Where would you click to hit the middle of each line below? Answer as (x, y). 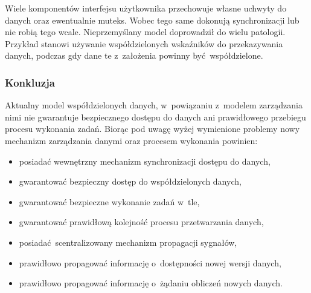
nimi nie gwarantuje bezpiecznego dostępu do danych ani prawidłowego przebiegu (155, 117)
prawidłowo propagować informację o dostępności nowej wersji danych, (150, 262)
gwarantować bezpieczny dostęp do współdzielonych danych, (130, 181)
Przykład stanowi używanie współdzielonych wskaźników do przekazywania (144, 43)
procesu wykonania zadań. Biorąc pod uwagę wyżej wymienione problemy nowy (152, 129)
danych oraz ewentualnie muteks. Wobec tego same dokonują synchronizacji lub (152, 20)
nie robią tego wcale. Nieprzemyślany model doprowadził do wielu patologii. (145, 32)
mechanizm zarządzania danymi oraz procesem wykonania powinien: (131, 140)
